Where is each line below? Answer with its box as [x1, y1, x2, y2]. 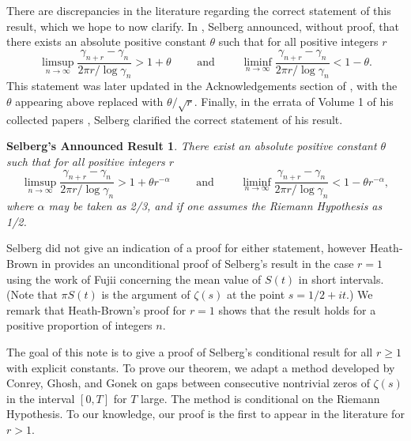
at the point [227, 286, 285, 303]
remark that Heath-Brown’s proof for [6, 301, 187, 318]
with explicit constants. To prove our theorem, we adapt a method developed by [6, 359, 395, 375]
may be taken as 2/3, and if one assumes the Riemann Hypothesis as [48, 198, 383, 214]
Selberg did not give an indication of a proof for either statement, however [6, 239, 367, 256]
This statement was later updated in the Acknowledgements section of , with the [6, 77, 398, 94]
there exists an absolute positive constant [6, 33, 206, 50]
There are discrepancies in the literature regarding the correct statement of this [6, 2, 391, 18]
